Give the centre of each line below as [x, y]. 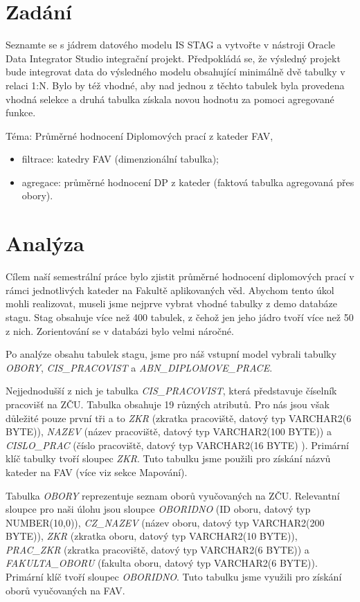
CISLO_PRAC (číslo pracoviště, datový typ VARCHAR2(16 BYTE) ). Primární [177, 445]
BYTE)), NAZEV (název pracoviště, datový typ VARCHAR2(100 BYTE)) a [169, 431]
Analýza [45, 243]
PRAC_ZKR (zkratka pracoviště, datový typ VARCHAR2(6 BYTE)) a [157, 549]
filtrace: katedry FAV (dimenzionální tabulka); [120, 159]
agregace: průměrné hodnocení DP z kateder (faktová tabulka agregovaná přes [188, 182]
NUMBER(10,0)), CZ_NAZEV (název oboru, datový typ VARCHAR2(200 [165, 522]
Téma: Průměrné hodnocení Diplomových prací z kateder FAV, [139, 135]
